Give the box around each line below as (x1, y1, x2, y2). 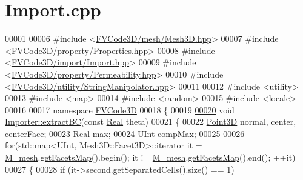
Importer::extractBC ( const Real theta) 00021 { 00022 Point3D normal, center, (5, 115, 296, 128)
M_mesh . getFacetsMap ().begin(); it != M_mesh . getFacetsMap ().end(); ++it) (5, 151, 296, 164)
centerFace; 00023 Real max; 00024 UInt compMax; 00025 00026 (5, 127, 245, 139)
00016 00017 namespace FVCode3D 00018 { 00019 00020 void (5, 103, 235, 116)
